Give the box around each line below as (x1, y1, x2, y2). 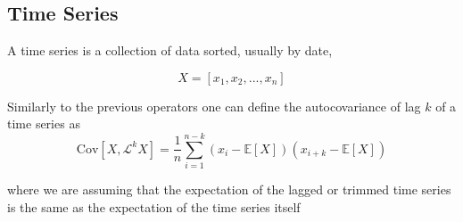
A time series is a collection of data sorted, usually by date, (7, 41, 333, 60)
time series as (7, 114, 80, 133)
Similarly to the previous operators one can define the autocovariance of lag (7, 96, 421, 115)
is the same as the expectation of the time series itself (7, 197, 301, 216)
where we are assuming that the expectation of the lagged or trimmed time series (7, 180, 451, 199)
